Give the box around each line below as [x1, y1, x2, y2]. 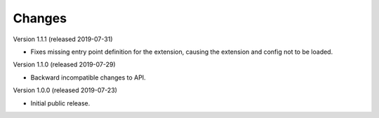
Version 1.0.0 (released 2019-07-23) [13, 86, 117, 94]
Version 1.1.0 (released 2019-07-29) [13, 60, 116, 69]
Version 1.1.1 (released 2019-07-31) [13, 35, 113, 43]
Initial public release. [30, 98, 91, 108]
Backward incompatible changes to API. [30, 73, 147, 82]
